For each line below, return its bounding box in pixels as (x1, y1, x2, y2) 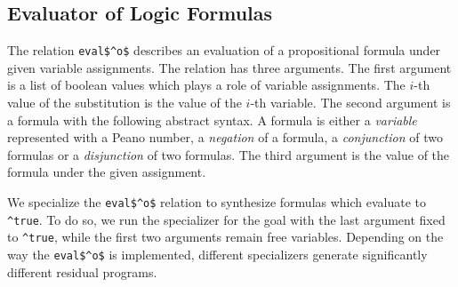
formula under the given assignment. (7, 163, 206, 181)
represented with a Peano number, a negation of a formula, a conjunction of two (7, 128, 443, 147)
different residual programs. (7, 262, 157, 281)
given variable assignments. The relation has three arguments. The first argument (7, 58, 452, 76)
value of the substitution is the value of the (7, 93, 242, 112)
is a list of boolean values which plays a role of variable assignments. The (7, 76, 406, 94)
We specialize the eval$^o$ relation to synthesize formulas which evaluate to (7, 193, 427, 211)
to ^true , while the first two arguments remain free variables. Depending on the (7, 227, 444, 246)
